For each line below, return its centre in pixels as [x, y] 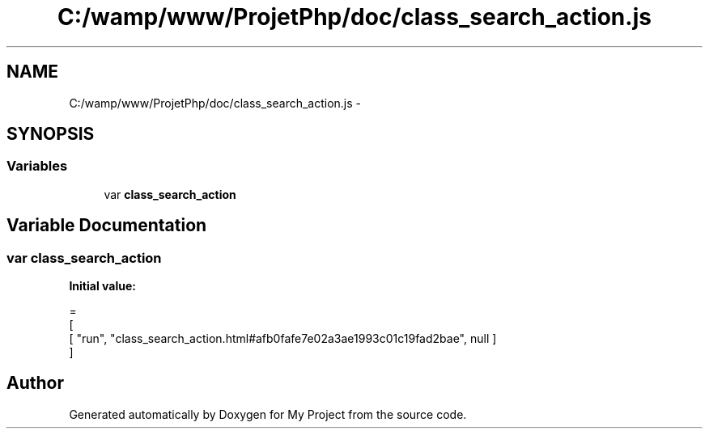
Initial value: [102, 286]
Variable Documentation [107, 226]
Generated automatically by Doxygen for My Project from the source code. [268, 414]
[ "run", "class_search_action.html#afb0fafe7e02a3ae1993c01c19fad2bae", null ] [283, 339]
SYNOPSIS [51, 134]
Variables [37, 166]
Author [35, 383]
